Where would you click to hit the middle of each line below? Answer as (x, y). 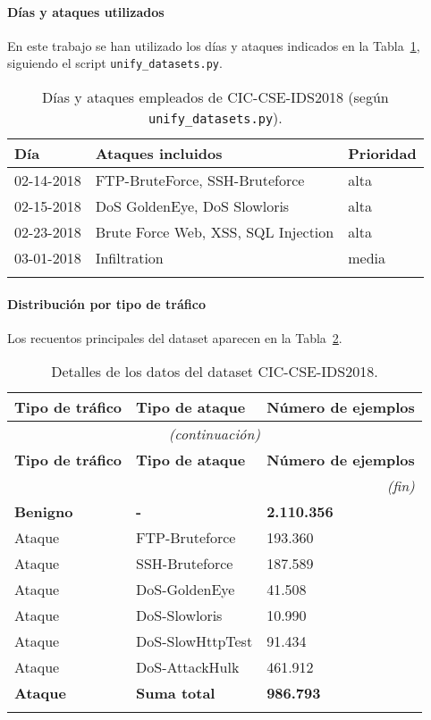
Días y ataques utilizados (86, 11)
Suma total (176, 693)
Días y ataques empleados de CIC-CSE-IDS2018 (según (215, 97)
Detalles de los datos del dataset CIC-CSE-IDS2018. (215, 372)
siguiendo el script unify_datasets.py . (115, 63)
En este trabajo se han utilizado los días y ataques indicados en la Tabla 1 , (214, 45)
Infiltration (129, 258)
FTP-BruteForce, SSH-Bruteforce (200, 180)
